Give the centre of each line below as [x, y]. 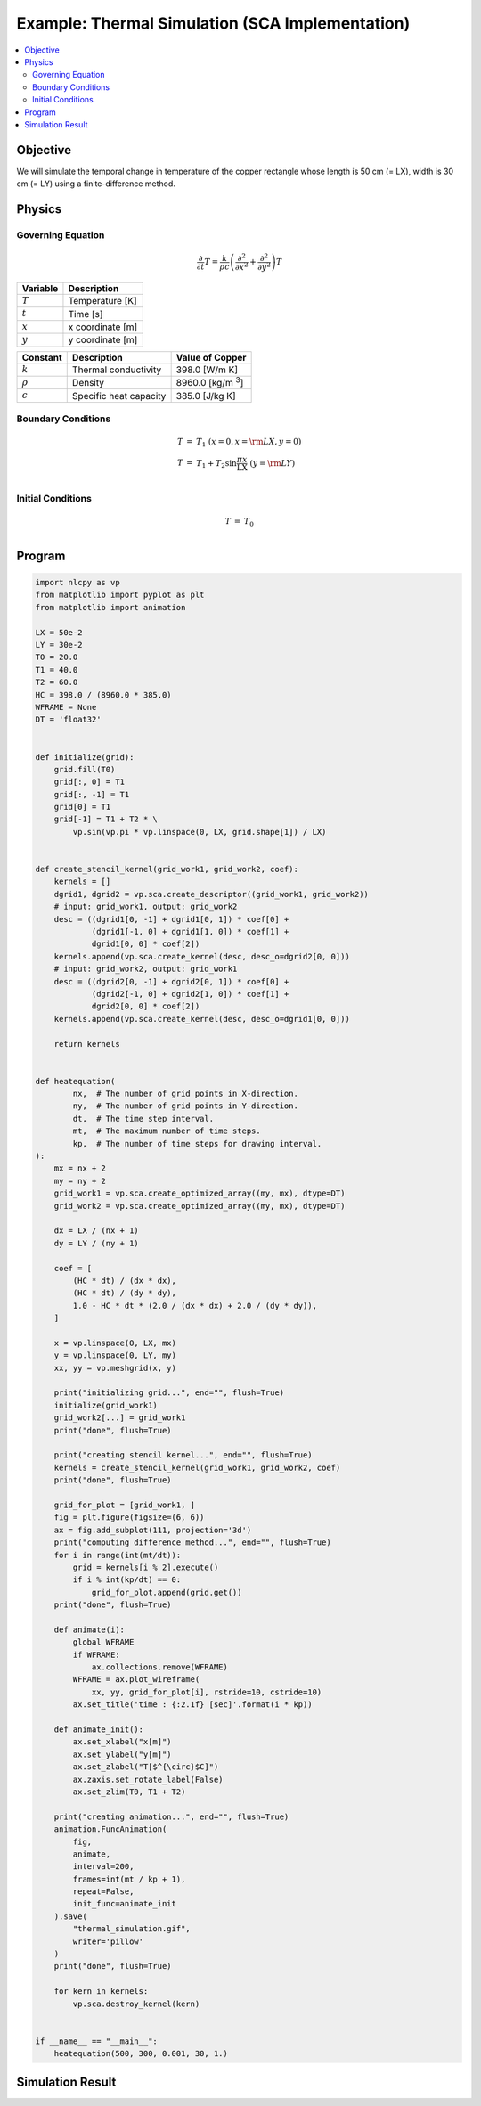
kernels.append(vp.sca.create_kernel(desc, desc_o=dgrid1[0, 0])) [202, 1019]
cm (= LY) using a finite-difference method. [96, 184]
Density [88, 383]
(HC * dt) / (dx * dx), [125, 1280]
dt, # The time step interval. [143, 1118]
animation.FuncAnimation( [110, 1829]
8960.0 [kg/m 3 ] [210, 382]
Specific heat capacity [119, 396]
